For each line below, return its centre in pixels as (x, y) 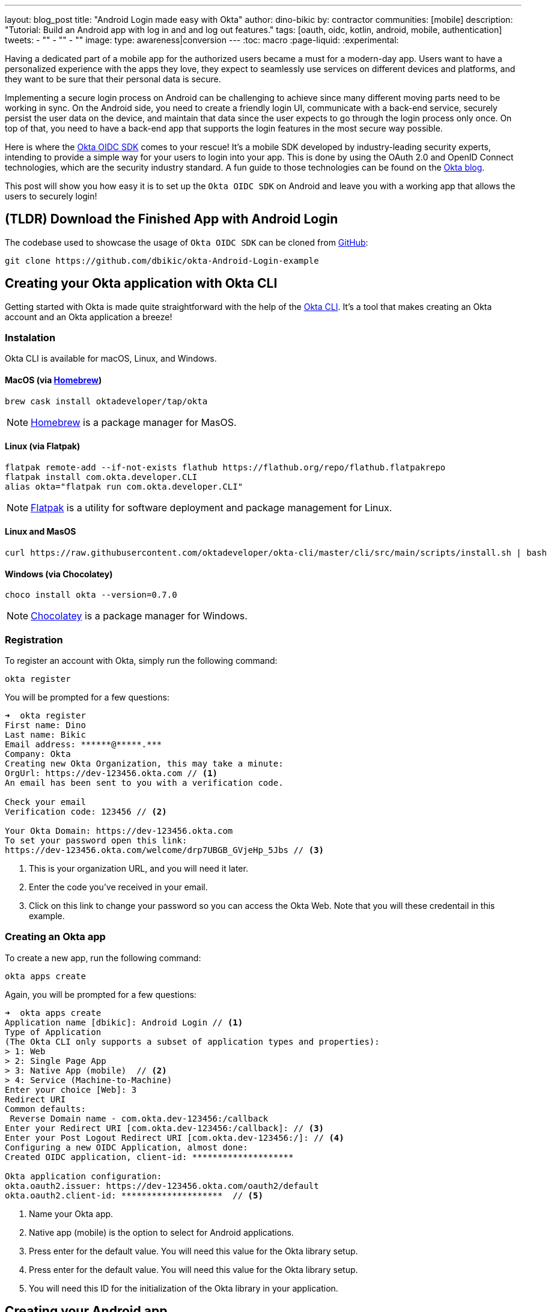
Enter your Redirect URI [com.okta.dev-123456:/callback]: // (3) (165, 1128)
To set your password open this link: (96, 841)
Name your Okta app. (71, 1213)
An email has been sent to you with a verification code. (144, 783)
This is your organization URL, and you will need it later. (139, 869)
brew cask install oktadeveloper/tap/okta (106, 401)
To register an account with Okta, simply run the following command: (141, 661)
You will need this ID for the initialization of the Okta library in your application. (184, 1288)
